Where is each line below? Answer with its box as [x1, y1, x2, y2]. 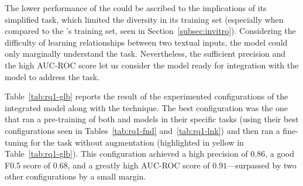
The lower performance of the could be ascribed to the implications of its [5, 2, 267, 13]
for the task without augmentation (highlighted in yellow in [30, 136, 244, 148]
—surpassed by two [227, 159, 297, 171]
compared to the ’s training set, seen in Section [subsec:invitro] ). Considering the [5, 25, 296, 37]
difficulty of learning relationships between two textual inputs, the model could [5, 36, 288, 48]
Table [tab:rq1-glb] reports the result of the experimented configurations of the [5, 90, 288, 102]
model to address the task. [5, 70, 100, 82]
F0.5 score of [5, 159, 51, 171]
